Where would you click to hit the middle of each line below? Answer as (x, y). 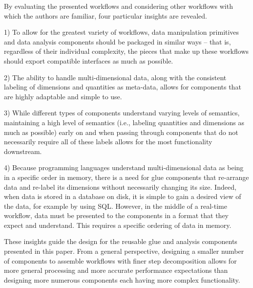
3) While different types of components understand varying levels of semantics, (122, 113)
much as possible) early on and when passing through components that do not (121, 132)
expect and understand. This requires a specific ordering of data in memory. (118, 225)
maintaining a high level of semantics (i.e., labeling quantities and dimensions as (124, 122)
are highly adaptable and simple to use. (63, 96)
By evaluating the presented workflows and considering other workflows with (118, 6)
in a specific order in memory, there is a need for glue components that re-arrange (126, 177)
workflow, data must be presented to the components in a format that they (116, 215)
